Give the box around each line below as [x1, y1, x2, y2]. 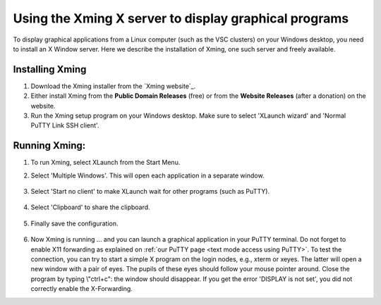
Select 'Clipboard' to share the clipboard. [30, 203, 151, 211]
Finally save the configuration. [30, 219, 119, 228]
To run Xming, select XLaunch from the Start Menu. [30, 158, 181, 167]
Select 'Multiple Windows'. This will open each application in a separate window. [30, 171, 265, 180]
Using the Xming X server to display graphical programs [13, 11, 349, 26]
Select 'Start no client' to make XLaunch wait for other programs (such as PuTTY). [30, 187, 270, 196]
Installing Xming [13, 63, 87, 75]
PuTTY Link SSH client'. [30, 121, 99, 130]
